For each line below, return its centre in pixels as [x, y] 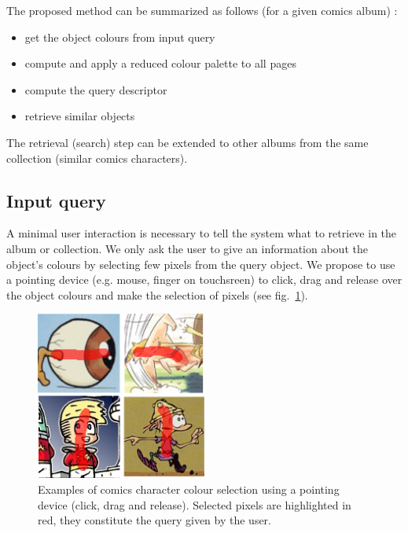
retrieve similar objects [80, 116]
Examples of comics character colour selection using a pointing [189, 489]
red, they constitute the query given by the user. [154, 520]
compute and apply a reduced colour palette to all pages [160, 63]
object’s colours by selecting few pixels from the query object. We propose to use [201, 264]
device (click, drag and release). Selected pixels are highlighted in [195, 504]
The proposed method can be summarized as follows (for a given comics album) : [202, 10]
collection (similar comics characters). [97, 158]
